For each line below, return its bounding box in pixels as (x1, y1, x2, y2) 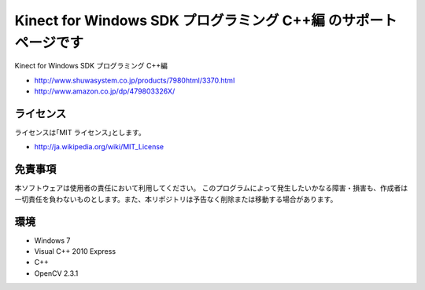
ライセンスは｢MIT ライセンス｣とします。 (14, 128, 146, 138)
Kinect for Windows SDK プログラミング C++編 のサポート (14, 12, 397, 29)
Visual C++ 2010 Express (34, 247, 116, 256)
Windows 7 (34, 236, 71, 245)
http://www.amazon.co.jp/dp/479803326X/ (34, 86, 176, 96)
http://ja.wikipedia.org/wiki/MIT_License (34, 142, 164, 152)
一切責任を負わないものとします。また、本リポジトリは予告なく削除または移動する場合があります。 (14, 194, 338, 204)
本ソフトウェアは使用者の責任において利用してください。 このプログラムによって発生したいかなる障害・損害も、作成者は (14, 183, 408, 193)
